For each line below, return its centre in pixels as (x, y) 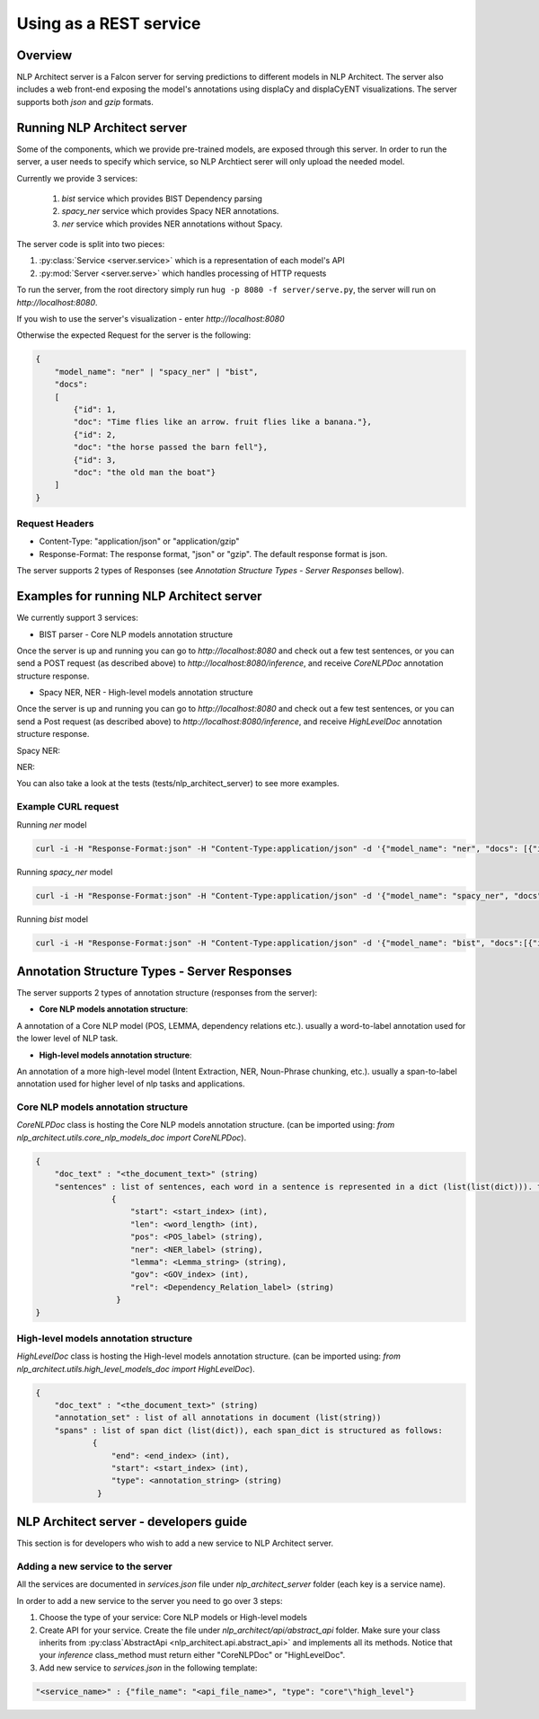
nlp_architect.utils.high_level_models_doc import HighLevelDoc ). (136, 1369)
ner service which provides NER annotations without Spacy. (172, 224)
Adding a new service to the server (94, 1566)
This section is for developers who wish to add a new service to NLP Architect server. (175, 1543)
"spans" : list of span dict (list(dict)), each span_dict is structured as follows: (249, 1430)
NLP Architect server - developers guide (132, 1522)
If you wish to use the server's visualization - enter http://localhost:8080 (150, 319)
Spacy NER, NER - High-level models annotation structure (146, 693)
